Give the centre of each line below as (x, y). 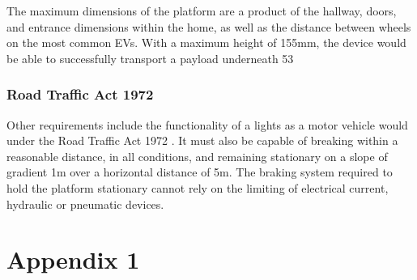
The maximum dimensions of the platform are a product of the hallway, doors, (202, 11)
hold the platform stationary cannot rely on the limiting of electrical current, (198, 187)
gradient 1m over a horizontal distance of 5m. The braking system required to (200, 172)
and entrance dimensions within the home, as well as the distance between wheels (209, 26)
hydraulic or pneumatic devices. (85, 204)
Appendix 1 (73, 259)
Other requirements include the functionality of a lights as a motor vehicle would (207, 124)
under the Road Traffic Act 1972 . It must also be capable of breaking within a (202, 140)
